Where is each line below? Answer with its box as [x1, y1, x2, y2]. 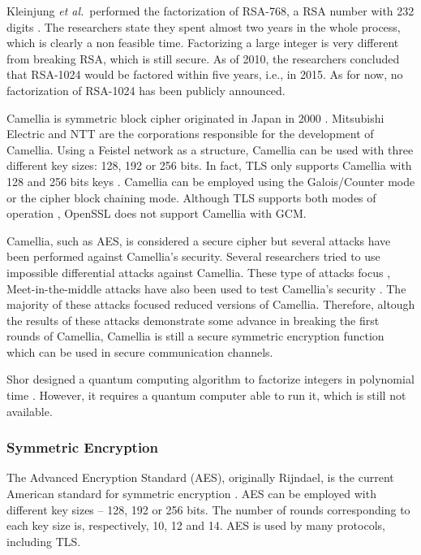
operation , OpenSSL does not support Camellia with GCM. [6, 205, 307, 222]
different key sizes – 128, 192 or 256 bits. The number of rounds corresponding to [6, 501, 410, 518]
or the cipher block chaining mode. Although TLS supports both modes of [6, 189, 376, 206]
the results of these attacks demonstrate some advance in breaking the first [6, 311, 380, 328]
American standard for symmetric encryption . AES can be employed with [6, 485, 376, 502]
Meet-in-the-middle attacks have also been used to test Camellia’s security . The [6, 280, 406, 297]
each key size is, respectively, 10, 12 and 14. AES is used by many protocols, [6, 517, 385, 534]
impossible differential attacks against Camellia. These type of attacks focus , [6, 263, 391, 280]
